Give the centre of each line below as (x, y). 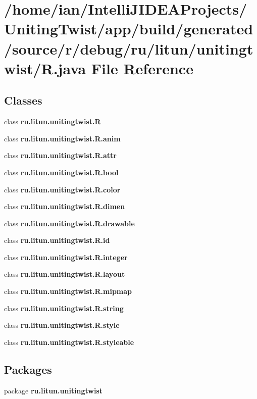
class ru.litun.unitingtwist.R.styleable (69, 342)
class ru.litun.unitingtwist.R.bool (61, 172)
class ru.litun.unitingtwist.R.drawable (69, 223)
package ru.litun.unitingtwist (54, 390)
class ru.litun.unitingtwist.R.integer (66, 257)
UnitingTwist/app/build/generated (129, 29)
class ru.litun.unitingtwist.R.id (57, 240)
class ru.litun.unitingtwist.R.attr (61, 155)
